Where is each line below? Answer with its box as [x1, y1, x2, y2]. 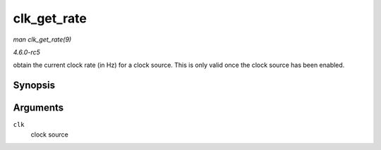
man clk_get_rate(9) [13, 35, 72, 44]
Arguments [13, 102, 64, 114]
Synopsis [13, 80, 56, 92]
